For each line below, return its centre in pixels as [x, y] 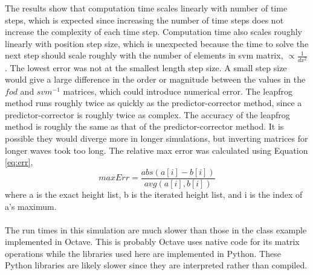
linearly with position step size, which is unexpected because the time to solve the [157, 43]
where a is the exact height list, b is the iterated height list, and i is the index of [154, 194]
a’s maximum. [31, 206]
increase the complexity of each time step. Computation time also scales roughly [153, 32]
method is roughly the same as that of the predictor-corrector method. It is [144, 126]
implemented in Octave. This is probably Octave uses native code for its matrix [152, 242]
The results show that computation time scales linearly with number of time [146, 8]
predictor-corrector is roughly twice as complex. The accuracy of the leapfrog [147, 114]
